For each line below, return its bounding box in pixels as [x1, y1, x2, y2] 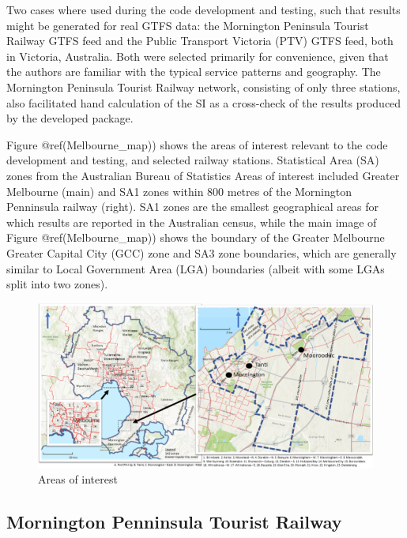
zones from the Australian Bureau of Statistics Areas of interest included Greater [6, 167, 400, 183]
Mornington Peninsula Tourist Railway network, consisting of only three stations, [6, 78, 401, 95]
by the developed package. [6, 110, 134, 126]
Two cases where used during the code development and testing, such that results [6, 2, 401, 17]
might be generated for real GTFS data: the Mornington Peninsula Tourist [6, 17, 369, 33]
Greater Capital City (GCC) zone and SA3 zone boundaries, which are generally [6, 244, 397, 261]
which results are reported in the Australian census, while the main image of [6, 213, 377, 230]
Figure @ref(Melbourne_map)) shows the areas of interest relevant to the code [6, 136, 388, 152]
